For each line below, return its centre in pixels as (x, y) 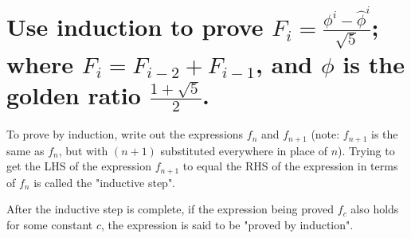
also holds (375, 209)
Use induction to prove (135, 27)
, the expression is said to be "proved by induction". (227, 224)
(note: (325, 134)
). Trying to (366, 150)
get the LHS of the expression (79, 166)
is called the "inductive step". (105, 182)
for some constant (50, 224)
